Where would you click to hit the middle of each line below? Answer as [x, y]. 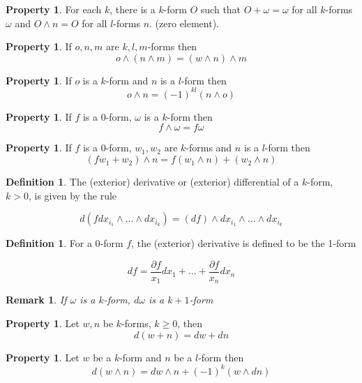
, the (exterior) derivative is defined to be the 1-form [244, 243]
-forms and [209, 148]
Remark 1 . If [36, 300]
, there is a [133, 9]
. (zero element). [184, 23]
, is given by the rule [73, 195]
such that [221, 9]
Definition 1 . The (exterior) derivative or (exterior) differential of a [152, 182]
